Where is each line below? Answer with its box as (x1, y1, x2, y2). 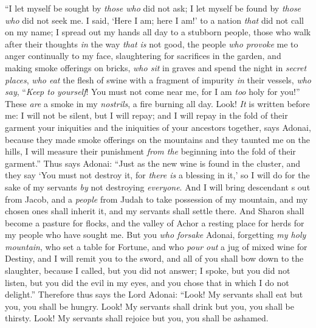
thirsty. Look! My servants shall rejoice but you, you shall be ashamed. (5, 312, 269, 324)
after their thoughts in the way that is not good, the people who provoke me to (5, 37, 298, 50)
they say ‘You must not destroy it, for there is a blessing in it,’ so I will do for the (5, 169, 310, 181)
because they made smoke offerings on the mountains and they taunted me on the (5, 133, 310, 145)
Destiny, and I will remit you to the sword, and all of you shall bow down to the (5, 252, 304, 265)
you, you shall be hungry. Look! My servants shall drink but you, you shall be (5, 299, 294, 312)
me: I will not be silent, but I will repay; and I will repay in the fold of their (5, 109, 288, 122)
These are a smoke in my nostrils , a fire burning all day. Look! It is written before (5, 97, 310, 110)
